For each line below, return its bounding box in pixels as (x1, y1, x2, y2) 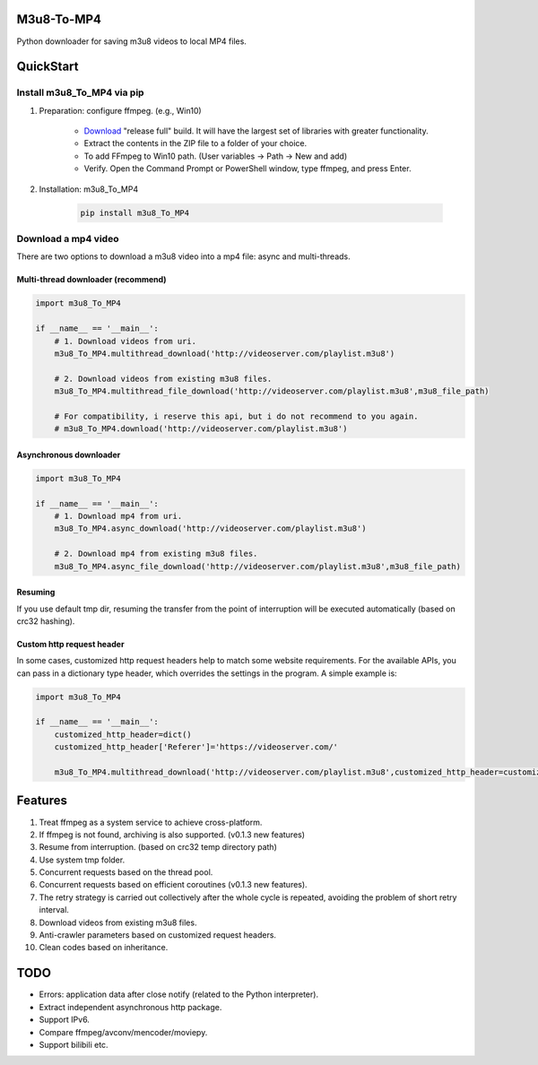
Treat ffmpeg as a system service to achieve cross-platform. (39, 817, 263, 827)
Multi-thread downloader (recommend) (16, 274, 167, 285)
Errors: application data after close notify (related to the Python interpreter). (39, 989, 318, 1000)
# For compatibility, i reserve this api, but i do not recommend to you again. (54, 411, 419, 421)
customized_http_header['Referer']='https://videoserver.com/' (54, 742, 339, 752)
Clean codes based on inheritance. (39, 942, 169, 953)
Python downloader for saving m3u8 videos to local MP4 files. (16, 36, 247, 47)
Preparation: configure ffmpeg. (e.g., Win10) (39, 105, 202, 116)
